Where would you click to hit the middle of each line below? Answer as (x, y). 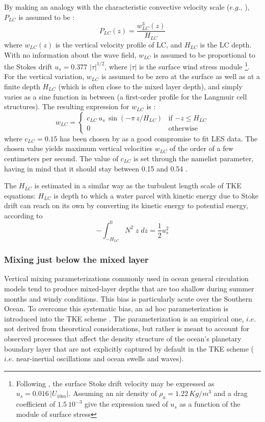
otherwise (183, 128)
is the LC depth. (226, 44)
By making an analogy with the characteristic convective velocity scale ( (117, 7)
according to (23, 215)
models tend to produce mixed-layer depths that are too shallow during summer (129, 288)
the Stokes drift (28, 66)
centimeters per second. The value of (61, 158)
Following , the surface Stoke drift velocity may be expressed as (115, 383)
